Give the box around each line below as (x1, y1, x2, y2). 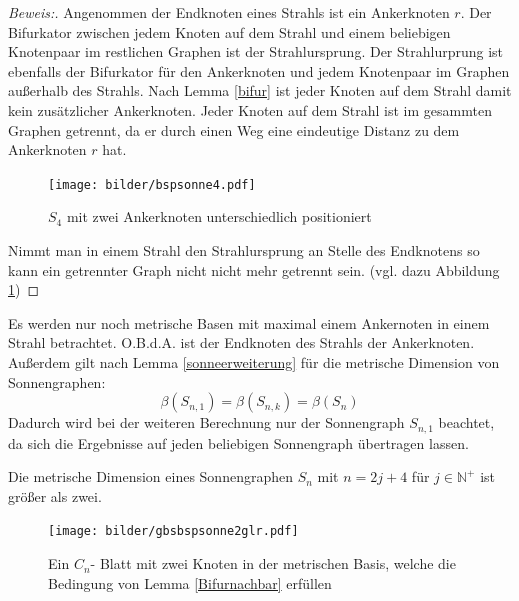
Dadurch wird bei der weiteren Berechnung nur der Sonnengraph (8, 412, 405, 433)
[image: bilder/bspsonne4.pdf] (48, 177, 256, 192)
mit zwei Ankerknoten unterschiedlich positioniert (66, 206, 372, 227)
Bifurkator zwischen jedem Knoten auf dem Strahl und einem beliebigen (8, 21, 451, 42)
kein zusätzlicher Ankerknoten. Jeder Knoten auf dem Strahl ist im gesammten (8, 99, 492, 120)
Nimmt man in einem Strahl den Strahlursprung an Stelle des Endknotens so (8, 240, 480, 260)
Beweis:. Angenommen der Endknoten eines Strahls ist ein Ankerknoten (8, 2, 450, 22)
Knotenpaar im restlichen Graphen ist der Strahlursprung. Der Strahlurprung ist (8, 41, 504, 62)
